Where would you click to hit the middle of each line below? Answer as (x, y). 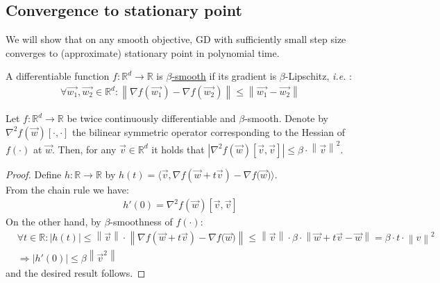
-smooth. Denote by (286, 118)
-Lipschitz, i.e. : (318, 76)
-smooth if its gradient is (224, 76)
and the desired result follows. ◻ (76, 273)
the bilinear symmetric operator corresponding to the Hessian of (209, 131)
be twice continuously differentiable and (151, 118)
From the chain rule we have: (67, 189)
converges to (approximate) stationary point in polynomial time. (143, 52)
